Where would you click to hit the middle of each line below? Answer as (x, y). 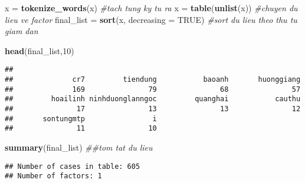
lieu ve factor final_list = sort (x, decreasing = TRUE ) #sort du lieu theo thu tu (151, 19)
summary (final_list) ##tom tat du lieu (79, 147)
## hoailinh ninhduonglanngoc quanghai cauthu (153, 99)
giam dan (22, 31)
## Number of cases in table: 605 (73, 166)
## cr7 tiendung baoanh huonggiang (153, 80)
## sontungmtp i (81, 119)
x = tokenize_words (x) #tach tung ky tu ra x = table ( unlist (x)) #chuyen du (151, 8)
